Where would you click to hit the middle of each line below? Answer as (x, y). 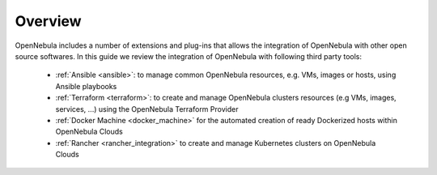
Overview (48, 21)
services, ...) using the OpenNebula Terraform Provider (147, 109)
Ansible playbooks (86, 86)
